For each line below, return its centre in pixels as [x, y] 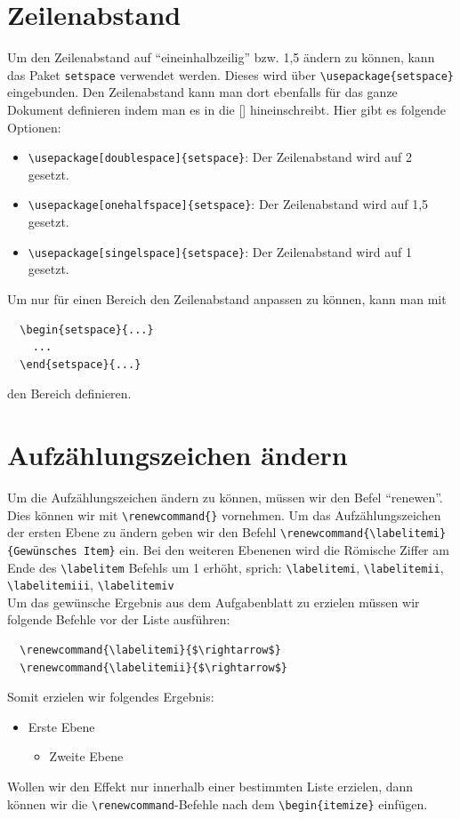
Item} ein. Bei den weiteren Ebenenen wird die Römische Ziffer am [266, 549]
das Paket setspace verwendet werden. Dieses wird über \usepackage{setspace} [230, 74]
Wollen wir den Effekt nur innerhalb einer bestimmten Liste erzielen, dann [210, 787]
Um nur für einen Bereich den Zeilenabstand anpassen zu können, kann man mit [227, 298]
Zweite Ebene [86, 756]
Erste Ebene [61, 726]
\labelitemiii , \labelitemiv [91, 585]
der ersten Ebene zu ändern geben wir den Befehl [142, 532]
